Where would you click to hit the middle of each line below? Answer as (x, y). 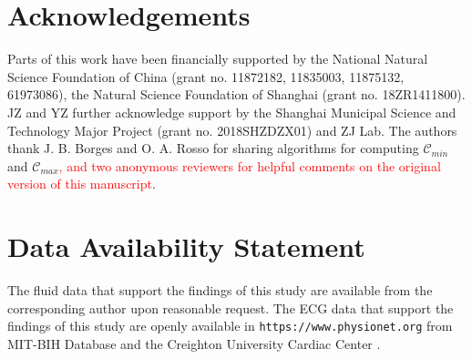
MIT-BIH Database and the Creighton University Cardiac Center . (194, 343)
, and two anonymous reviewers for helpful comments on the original (250, 165)
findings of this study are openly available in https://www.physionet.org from (230, 326)
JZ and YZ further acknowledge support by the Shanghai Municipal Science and (232, 112)
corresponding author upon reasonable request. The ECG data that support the (231, 308)
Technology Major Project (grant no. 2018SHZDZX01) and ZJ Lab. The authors (232, 130)
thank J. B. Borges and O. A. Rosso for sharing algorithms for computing (213, 148)
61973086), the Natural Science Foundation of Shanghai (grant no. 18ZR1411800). (236, 94)
